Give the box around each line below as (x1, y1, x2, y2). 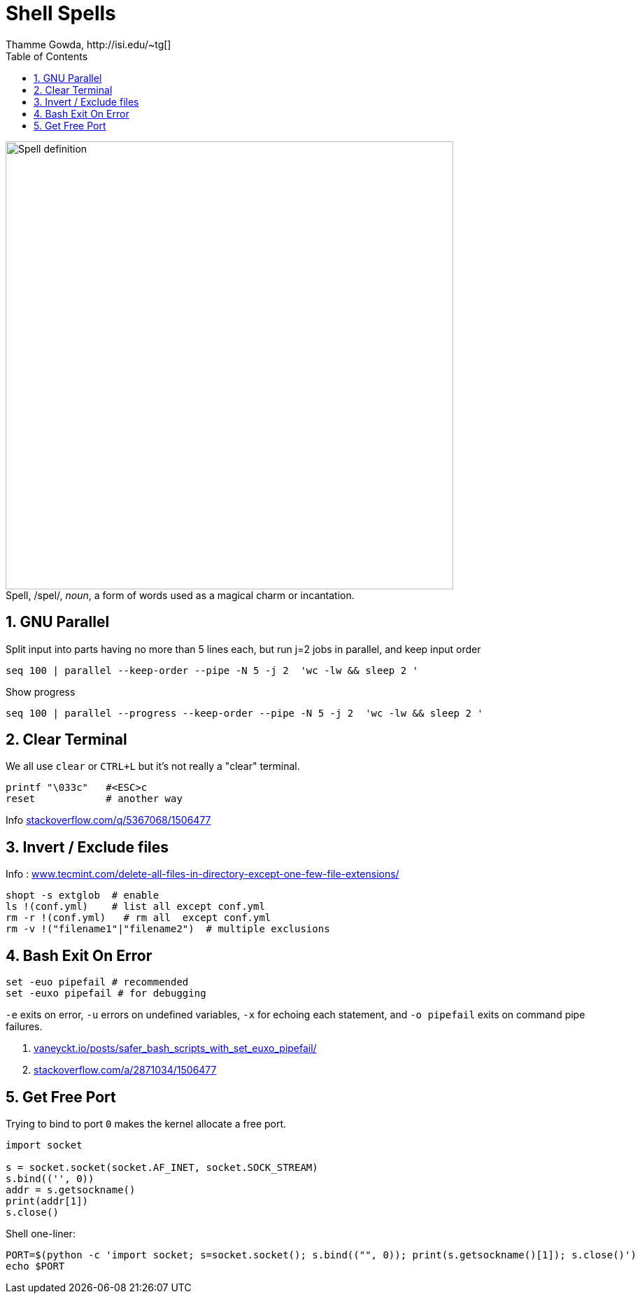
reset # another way (6, 793, 183, 805)
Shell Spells (6, 1, 116, 25)
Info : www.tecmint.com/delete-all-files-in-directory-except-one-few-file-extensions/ (6, 868, 399, 880)
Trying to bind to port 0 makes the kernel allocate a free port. (6, 1117, 287, 1130)
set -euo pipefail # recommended (6, 976, 189, 988)
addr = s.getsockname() (6, 1184, 136, 1195)
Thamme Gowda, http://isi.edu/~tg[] (6, 38, 171, 50)
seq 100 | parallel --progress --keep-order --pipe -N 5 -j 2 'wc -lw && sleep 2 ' (6, 707, 483, 719)
